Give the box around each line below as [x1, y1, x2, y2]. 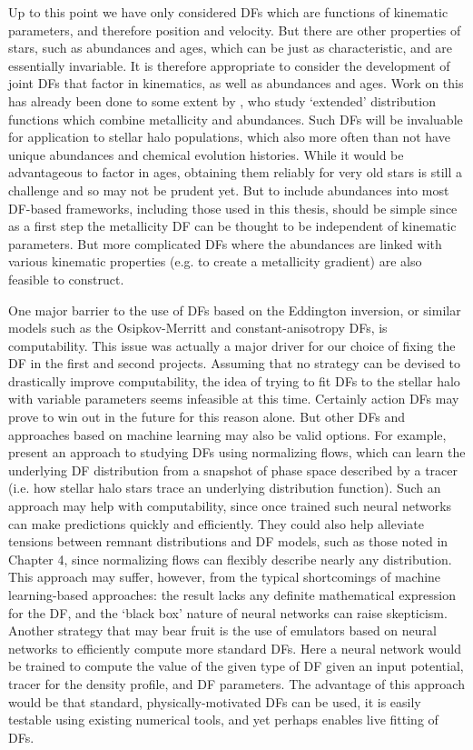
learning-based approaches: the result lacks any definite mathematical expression [8, 585, 456, 604]
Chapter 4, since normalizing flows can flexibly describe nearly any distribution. [8, 549, 452, 568]
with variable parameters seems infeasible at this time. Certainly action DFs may [8, 389, 459, 408]
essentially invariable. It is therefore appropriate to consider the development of [8, 55, 450, 75]
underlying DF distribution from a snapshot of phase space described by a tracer [8, 460, 458, 479]
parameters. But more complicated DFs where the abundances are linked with [8, 234, 442, 253]
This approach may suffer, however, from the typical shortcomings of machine [8, 567, 441, 586]
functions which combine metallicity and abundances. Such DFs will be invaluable [8, 109, 463, 128]
